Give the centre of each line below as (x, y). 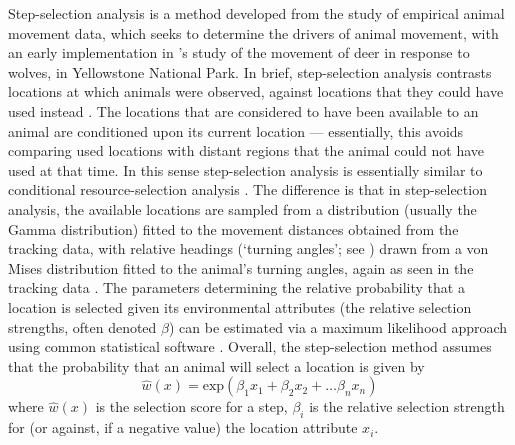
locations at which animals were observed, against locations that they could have (256, 91)
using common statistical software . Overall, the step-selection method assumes (250, 346)
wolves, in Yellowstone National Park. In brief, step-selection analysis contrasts (250, 71)
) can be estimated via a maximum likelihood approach (338, 326)
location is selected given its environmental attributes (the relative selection (240, 306)
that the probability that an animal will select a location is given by (216, 365)
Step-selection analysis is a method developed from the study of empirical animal (256, 13)
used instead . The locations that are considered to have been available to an (243, 110)
